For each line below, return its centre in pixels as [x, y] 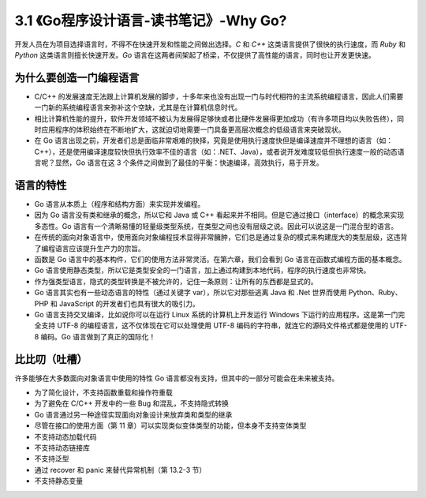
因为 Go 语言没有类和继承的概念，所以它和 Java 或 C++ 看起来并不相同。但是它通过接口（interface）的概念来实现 [219, 215]
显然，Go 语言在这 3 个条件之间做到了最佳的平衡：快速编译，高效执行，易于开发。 [189, 163]
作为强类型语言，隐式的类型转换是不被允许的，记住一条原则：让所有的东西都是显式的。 [176, 281]
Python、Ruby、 [375, 293]
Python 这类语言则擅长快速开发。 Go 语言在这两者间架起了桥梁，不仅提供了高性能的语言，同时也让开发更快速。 [195, 54]
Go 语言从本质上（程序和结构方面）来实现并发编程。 [120, 204]
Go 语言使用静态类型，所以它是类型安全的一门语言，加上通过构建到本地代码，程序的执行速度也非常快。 [202, 270]
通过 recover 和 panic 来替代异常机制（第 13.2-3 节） [120, 470]
